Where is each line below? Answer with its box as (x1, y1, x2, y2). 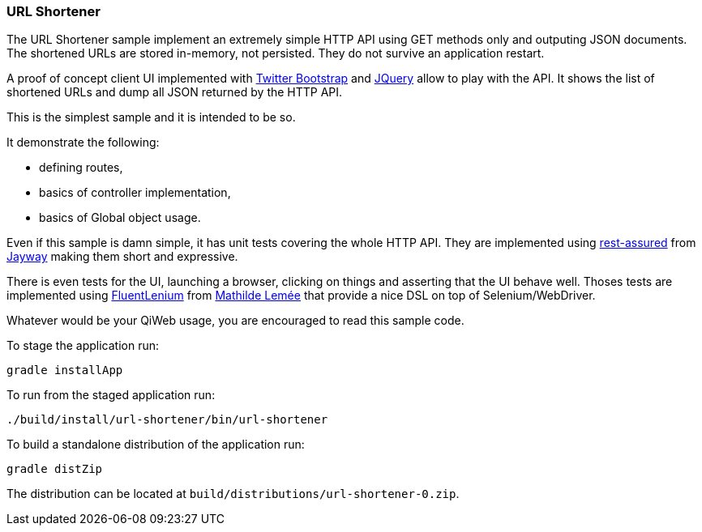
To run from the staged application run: (6, 388, 216, 402)
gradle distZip (6, 462, 103, 476)
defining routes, (39, 160, 123, 175)
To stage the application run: (6, 338, 160, 353)
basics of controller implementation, (39, 185, 231, 200)
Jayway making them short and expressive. (6, 249, 238, 264)
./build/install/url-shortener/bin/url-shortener (6, 413, 328, 427)
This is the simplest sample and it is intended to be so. (6, 110, 296, 125)
